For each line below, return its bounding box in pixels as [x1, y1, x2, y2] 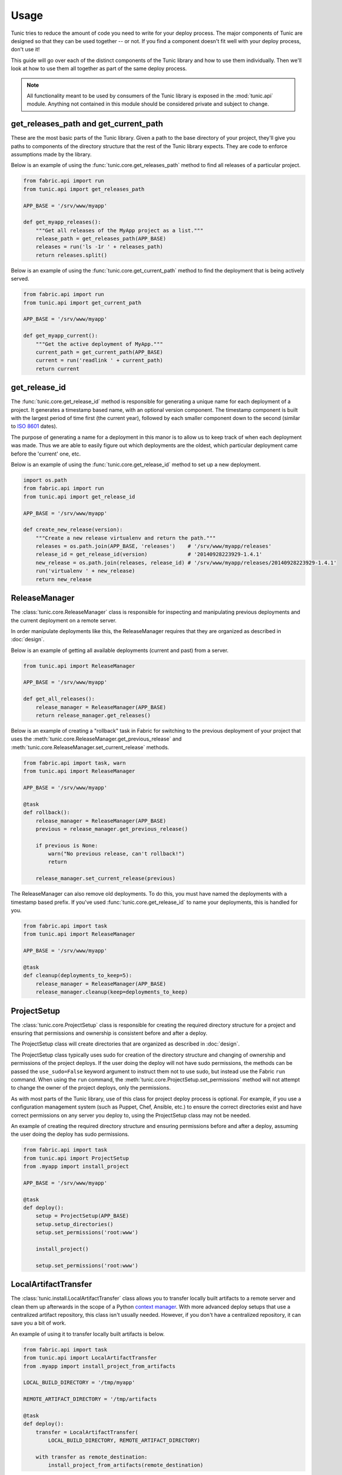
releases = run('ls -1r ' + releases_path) [35, 244, 163, 250]
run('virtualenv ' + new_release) [35, 568, 135, 575]
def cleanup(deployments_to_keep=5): [23, 972, 132, 979]
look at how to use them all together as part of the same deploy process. [11, 65, 187, 72]
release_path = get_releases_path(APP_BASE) [35, 235, 167, 242]
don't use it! [11, 46, 40, 53]
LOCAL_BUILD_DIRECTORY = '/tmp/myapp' [23, 1379, 135, 1386]
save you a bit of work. [11, 1319, 67, 1327]
